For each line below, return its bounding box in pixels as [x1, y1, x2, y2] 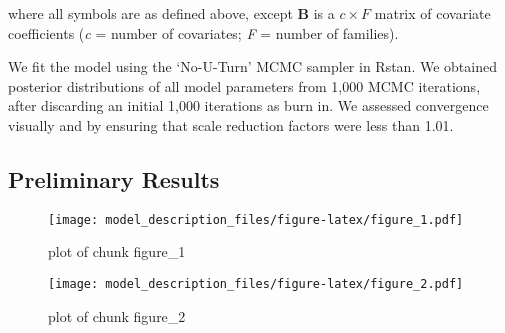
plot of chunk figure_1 [48, 241, 186, 262]
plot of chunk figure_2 [48, 305, 186, 326]
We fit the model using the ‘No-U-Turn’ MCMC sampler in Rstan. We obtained [8, 56, 497, 77]
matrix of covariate [374, 3, 491, 23]
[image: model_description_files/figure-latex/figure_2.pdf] [48, 277, 464, 292]
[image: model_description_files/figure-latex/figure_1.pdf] [48, 212, 464, 227]
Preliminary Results [8, 163, 220, 194]
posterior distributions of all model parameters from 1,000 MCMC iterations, [8, 75, 481, 96]
